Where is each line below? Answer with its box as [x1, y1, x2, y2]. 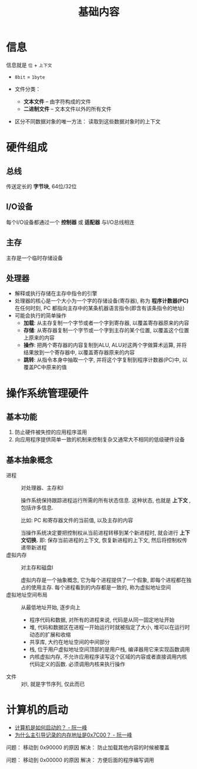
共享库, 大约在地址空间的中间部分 [29, 639, 110, 646]
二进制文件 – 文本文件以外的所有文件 [23, 105, 112, 112]
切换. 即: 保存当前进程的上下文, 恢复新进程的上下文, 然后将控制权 [25, 536, 182, 544]
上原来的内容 [23, 334, 55, 341]
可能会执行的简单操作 [14, 312, 66, 319]
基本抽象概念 [6, 455, 53, 465]
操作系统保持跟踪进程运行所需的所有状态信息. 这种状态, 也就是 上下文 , [21, 497, 191, 504]
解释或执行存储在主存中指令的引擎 [14, 290, 98, 297]
